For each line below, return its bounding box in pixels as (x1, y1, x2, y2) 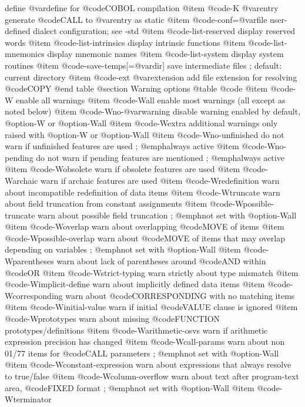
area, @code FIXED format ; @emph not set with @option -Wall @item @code (5, 381, 280, 393)
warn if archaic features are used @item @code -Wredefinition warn (41, 174, 280, 186)
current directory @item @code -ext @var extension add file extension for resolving (5, 70, 297, 83)
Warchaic (5, 174, 38, 186)
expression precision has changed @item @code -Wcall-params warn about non (5, 335, 285, 348)
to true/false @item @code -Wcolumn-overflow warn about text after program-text (5, 370, 299, 382)
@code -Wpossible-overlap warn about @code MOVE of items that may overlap (5, 231, 285, 244)
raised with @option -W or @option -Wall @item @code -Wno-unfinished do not (5, 128, 284, 140)
